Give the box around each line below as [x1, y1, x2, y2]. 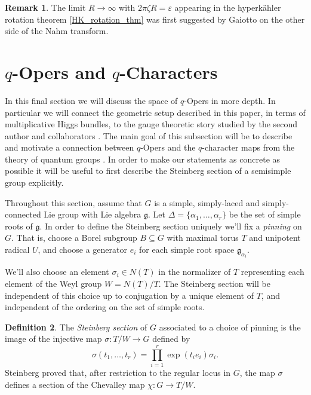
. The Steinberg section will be [158, 277, 271, 290]
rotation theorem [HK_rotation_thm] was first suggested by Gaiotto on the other [5, 13, 305, 25]
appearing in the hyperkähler [174, 1, 281, 13]
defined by [152, 332, 190, 345]
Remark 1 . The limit [5, 1, 86, 13]
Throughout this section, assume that [5, 196, 142, 209]
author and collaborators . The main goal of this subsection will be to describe [5, 129, 292, 142]
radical [5, 243, 30, 256]
